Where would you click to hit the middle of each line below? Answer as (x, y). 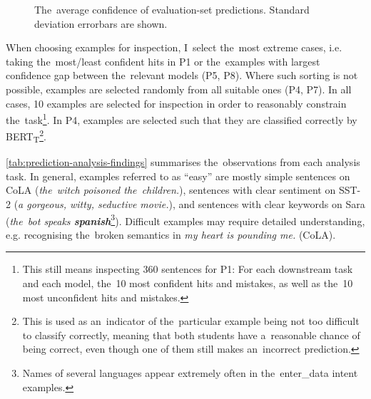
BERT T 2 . (26, 136)
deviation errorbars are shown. (101, 23)
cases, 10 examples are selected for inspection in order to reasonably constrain (176, 103)
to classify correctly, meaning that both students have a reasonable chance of (191, 335)
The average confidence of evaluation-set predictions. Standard (172, 9)
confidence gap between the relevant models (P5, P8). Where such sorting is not (182, 75)
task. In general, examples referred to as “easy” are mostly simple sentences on (178, 176)
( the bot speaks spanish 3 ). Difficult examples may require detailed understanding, (185, 219)
